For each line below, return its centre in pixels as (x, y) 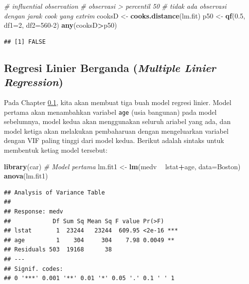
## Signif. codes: (34, 269)
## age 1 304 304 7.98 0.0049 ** (89, 240)
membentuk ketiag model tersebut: (56, 150)
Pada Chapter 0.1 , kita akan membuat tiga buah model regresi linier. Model (118, 102)
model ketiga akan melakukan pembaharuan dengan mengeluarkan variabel (116, 131)
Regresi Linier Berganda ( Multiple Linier (110, 67)
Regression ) (34, 82)
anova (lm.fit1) (26, 176)
